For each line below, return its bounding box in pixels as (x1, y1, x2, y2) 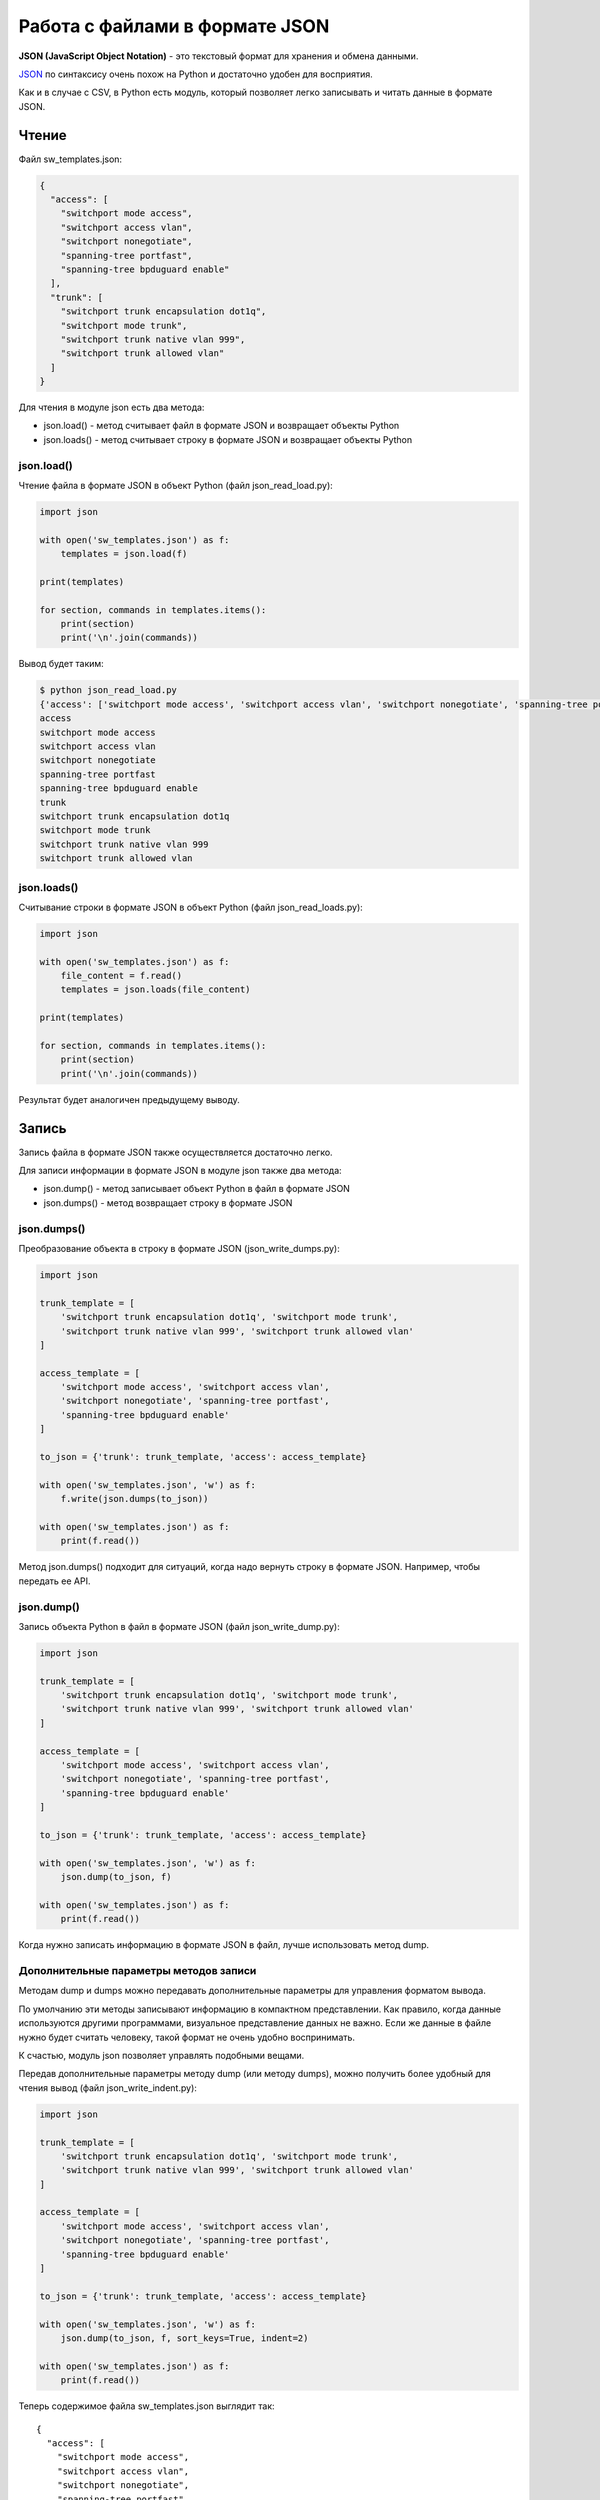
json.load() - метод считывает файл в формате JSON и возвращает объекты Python (43, 420, 400, 432)
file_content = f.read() (60, 970, 183, 982)
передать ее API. (18, 1575, 91, 1587)
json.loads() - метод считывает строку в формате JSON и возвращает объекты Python (43, 433, 413, 445)
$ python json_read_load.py (39, 685, 177, 696)
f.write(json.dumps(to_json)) (60, 1493, 209, 1505)
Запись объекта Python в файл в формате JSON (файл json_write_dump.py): (18, 1620, 340, 1632)
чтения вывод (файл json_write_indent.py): (18, 2081, 197, 2094)
